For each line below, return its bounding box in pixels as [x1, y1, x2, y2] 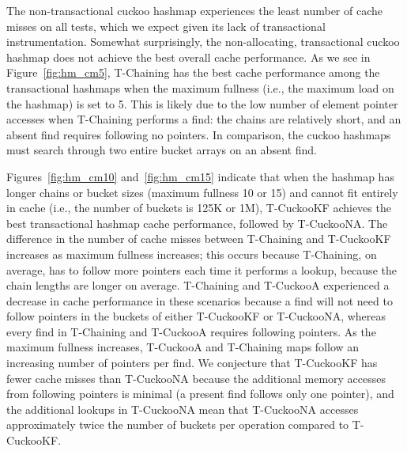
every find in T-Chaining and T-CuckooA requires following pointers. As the [6, 323, 376, 339]
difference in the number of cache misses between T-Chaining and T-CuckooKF [6, 230, 391, 247]
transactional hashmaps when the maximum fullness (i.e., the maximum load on [6, 79, 394, 96]
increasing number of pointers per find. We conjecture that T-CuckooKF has [6, 354, 378, 371]
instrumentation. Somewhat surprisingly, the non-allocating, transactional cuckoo [6, 33, 400, 50]
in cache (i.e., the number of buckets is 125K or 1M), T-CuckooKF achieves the [6, 199, 391, 216]
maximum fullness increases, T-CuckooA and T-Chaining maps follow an [6, 339, 360, 355]
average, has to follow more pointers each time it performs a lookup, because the [6, 261, 397, 278]
